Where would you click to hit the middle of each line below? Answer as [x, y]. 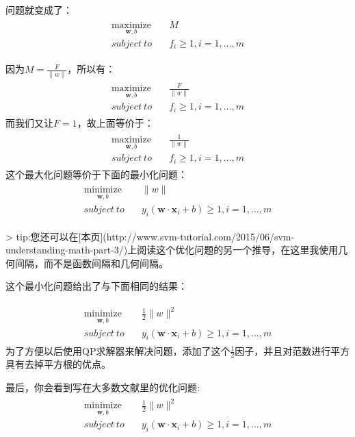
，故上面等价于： [115, 122]
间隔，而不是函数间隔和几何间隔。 [91, 263]
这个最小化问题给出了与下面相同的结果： [96, 286]
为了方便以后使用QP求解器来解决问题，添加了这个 [118, 350]
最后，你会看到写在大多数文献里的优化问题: [103, 387]
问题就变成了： [39, 10]
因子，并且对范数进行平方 [292, 350]
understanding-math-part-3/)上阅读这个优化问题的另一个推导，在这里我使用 [172, 250]
